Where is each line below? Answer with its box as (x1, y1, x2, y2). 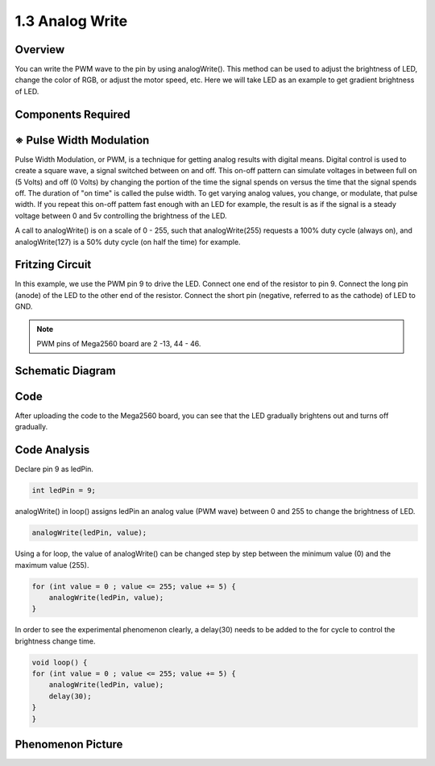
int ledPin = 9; (31, 486, 97, 495)
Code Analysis (14, 443, 90, 457)
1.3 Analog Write (14, 12, 128, 30)
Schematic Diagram (14, 363, 116, 378)
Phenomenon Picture (14, 738, 123, 751)
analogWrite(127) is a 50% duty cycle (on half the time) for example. (14, 237, 241, 246)
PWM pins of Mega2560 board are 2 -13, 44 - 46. (36, 338, 201, 348)
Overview (14, 43, 65, 56)
